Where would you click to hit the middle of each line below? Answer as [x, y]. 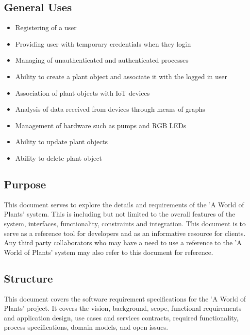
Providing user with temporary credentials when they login [103, 43]
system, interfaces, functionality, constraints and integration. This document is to [125, 223]
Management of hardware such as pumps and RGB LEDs [101, 125]
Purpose [25, 184]
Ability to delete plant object [58, 158]
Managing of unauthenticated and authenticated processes [102, 60]
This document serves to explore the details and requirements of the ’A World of [124, 204]
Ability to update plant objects [62, 142]
